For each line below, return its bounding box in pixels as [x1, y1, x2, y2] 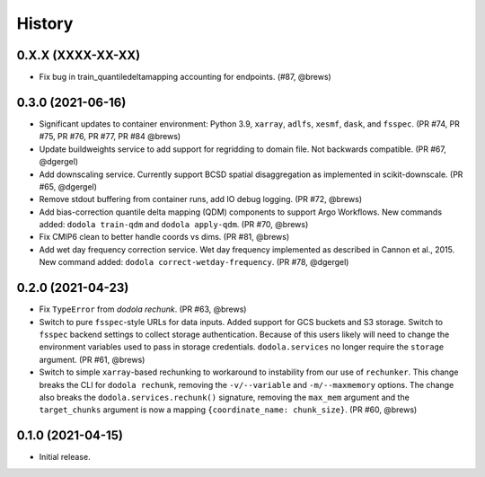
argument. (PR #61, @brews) [39, 354, 145, 365]
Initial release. [39, 452, 91, 463]
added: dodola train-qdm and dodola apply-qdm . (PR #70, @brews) [39, 219, 309, 230]
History [16, 13, 74, 33]
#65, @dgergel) [39, 181, 98, 192]
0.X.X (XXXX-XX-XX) [16, 48, 141, 63]
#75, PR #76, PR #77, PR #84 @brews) [39, 131, 181, 142]
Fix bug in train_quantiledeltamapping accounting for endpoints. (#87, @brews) [39, 72, 331, 83]
